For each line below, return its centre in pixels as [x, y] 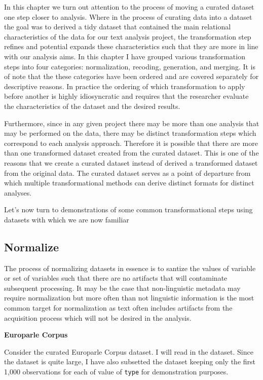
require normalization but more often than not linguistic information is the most [129, 298]
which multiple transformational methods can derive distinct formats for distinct [129, 183]
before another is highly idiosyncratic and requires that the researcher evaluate [126, 96]
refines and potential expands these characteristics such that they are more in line [131, 46]
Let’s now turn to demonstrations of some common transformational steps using [128, 210]
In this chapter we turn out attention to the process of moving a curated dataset [129, 7]
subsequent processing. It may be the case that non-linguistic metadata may [122, 288]
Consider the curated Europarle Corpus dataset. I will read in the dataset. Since [129, 351]
